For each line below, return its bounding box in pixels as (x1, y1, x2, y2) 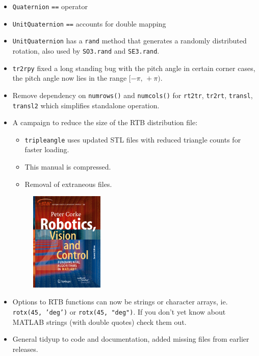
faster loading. (24, 144, 69, 155)
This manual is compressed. (24, 161, 111, 172)
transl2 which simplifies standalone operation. (12, 100, 160, 110)
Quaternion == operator (12, 1, 88, 11)
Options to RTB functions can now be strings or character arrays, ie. (12, 296, 228, 307)
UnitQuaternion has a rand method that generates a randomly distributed (12, 35, 247, 46)
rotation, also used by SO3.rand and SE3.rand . (12, 45, 160, 56)
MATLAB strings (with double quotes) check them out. (12, 316, 187, 327)
